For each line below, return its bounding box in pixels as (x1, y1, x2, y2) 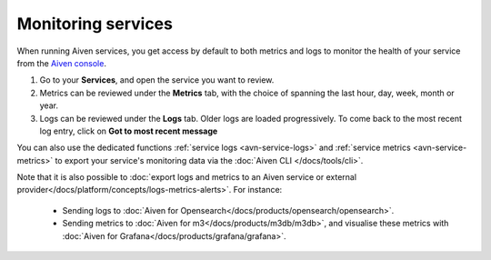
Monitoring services (16, 14, 173, 34)
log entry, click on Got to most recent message (39, 125, 218, 136)
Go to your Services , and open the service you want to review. (39, 75, 275, 85)
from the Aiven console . (16, 57, 106, 68)
